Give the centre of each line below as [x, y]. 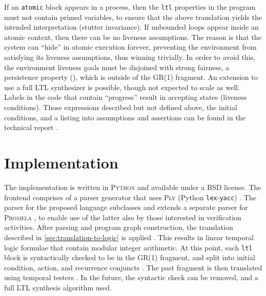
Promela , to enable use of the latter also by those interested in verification [123, 217]
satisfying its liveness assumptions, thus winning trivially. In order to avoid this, [130, 57]
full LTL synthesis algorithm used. [58, 287]
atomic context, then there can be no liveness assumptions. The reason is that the [133, 37]
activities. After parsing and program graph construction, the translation [119, 227]
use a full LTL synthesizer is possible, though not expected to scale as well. [122, 87]
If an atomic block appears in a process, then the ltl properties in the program [130, 7]
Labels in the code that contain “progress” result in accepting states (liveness [126, 97]
